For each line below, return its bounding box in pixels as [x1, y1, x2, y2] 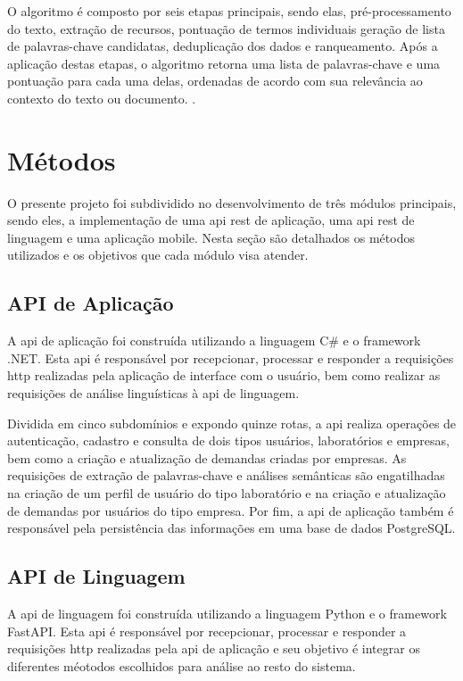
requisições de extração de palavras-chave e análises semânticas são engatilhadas [7, 466, 445, 485]
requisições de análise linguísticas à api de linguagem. [7, 384, 300, 403]
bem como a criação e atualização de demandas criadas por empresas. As [7, 448, 407, 467]
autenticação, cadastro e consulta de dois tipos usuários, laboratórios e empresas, [7, 431, 450, 450]
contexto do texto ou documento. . [7, 88, 196, 107]
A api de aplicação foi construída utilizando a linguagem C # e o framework [7, 331, 421, 350]
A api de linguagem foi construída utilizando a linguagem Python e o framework [7, 604, 447, 622]
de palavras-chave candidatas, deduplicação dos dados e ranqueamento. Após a [7, 37, 438, 55]
